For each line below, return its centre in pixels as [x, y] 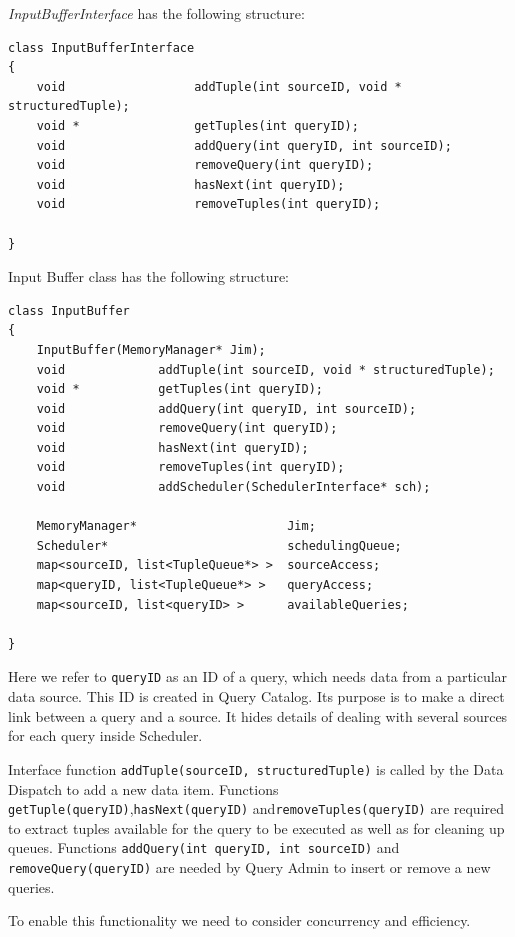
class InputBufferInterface [101, 47]
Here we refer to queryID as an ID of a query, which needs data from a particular [258, 676]
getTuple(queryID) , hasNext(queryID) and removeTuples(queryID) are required [256, 808]
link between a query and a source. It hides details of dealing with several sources [258, 715]
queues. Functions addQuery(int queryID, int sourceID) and [204, 847]
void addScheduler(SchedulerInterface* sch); [233, 487]
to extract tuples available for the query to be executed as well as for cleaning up [256, 827]
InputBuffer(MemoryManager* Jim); [151, 349]
